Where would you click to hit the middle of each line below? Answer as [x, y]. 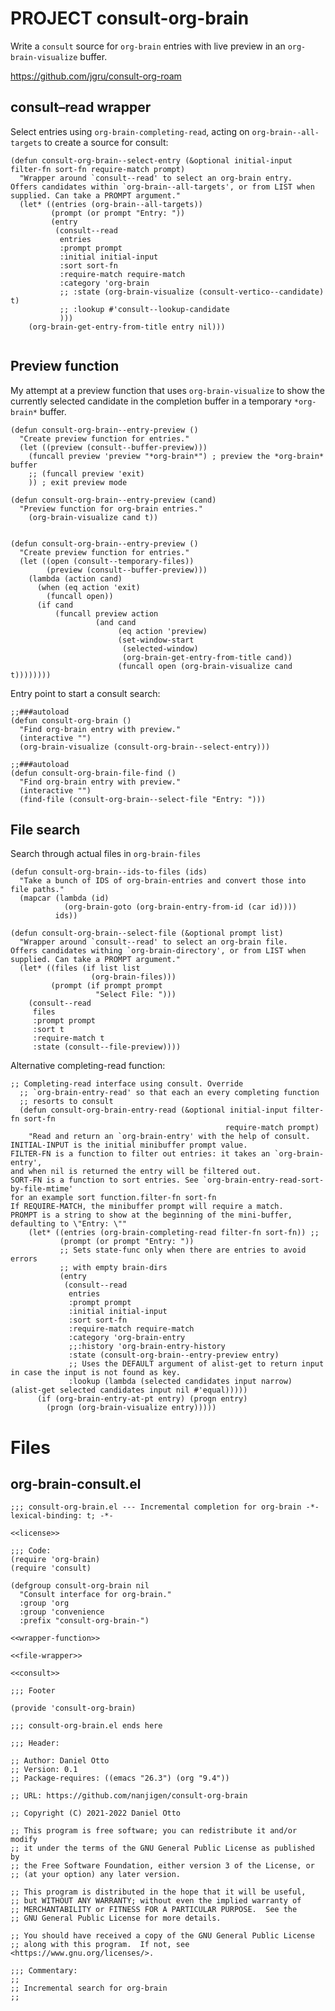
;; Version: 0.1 [44, 1770]
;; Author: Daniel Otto [60, 1761]
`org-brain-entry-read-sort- [263, 1180]
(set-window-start [156, 640]
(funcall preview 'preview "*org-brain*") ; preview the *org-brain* [176, 456]
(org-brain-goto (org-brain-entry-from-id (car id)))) [180, 907]
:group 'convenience [62, 1612]
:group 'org [44, 1603]
